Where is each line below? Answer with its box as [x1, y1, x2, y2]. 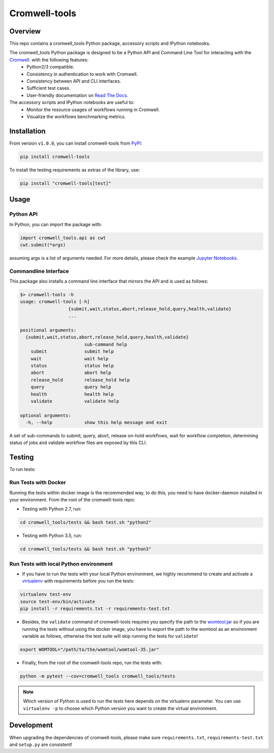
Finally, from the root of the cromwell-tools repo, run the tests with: [22, 660, 162, 666]
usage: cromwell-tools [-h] [20, 299, 90, 304]
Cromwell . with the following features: [9, 56, 89, 63]
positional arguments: [20, 327, 77, 333]
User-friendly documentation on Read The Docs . [26, 92, 128, 98]
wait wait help [30, 356, 109, 361]
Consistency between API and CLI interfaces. [26, 78, 121, 84]
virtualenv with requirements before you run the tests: [22, 578, 134, 584]
